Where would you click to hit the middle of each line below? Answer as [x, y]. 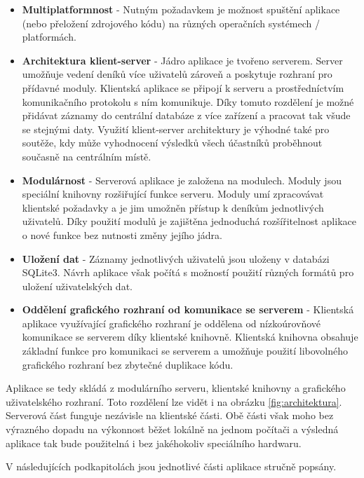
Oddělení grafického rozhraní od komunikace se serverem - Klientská [188, 309]
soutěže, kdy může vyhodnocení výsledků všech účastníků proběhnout [172, 143]
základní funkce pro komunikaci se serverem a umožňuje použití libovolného [185, 351]
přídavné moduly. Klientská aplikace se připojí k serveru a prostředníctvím [183, 87]
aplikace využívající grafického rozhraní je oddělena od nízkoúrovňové [171, 323]
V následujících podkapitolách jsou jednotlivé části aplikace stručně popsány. [171, 466]
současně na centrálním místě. [87, 156]
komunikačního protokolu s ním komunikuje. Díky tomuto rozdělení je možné [188, 101]
